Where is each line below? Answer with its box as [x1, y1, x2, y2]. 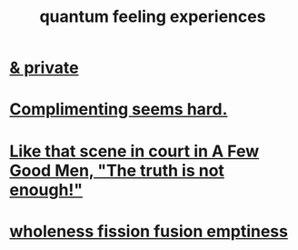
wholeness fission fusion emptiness [9, 221, 289, 242]
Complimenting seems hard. [9, 99, 228, 120]
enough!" [9, 179, 84, 200]
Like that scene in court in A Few [9, 141, 260, 161]
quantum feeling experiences [39, 6, 266, 27]
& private [9, 57, 79, 78]
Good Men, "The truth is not [9, 160, 225, 181]
